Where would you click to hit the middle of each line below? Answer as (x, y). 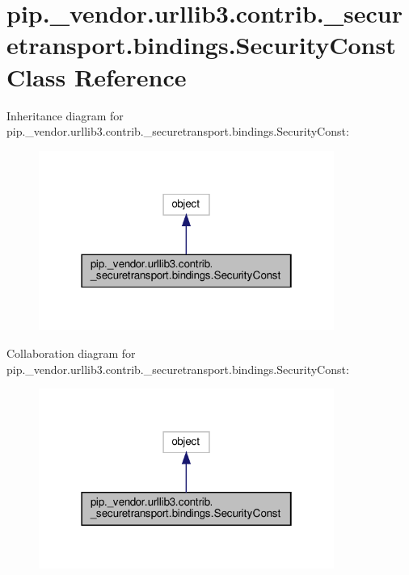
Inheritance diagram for (65, 115)
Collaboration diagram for (71, 353)
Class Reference (97, 76)
